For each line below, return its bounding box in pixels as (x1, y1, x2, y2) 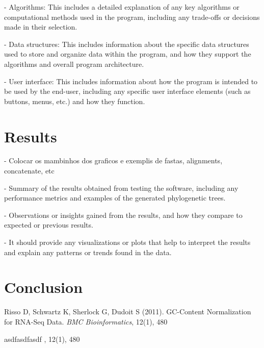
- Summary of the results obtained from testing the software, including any (4, 182, 239, 193)
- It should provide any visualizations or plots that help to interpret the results (4, 237, 251, 247)
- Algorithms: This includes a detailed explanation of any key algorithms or (4, 2, 240, 12)
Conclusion (4, 277, 83, 297)
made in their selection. (4, 21, 77, 32)
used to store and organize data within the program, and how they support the (4, 48, 251, 59)
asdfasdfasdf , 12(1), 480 (4, 333, 80, 344)
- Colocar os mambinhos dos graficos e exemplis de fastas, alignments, (4, 155, 223, 166)
